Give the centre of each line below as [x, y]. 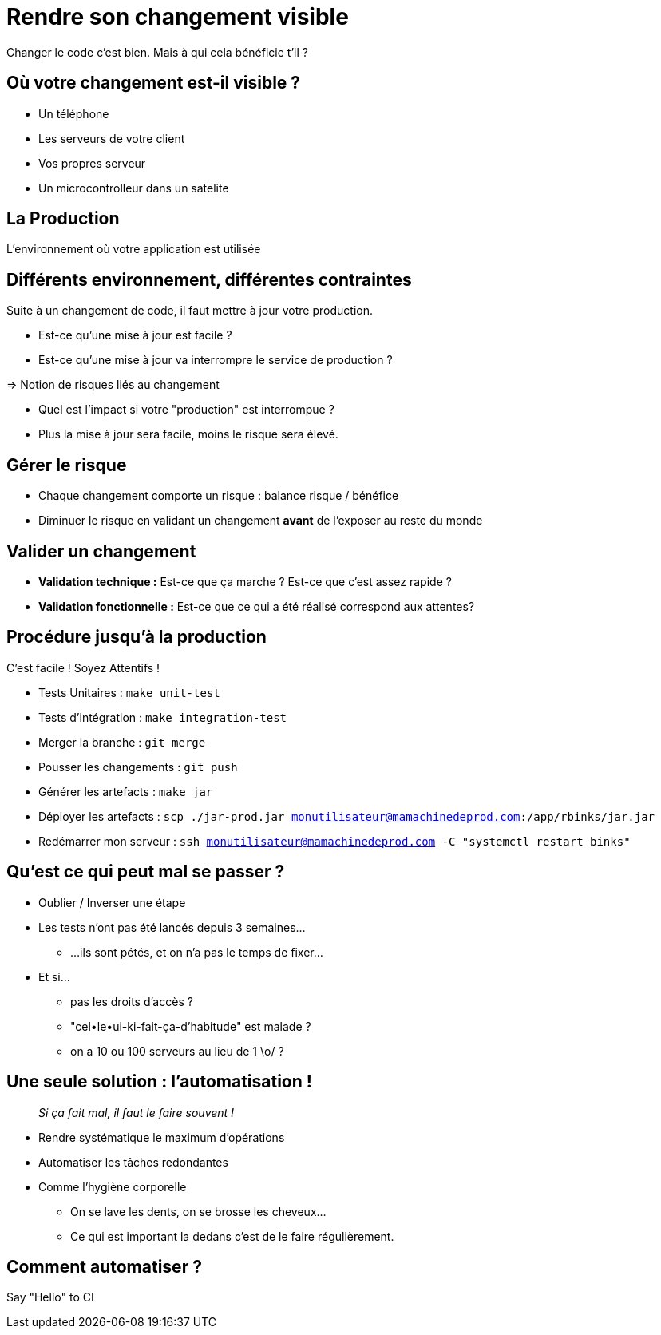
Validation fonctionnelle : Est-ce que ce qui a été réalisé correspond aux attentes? [257, 606]
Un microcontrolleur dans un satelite [134, 188]
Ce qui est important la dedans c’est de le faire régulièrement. [232, 1236]
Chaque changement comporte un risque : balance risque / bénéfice [219, 496]
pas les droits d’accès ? [132, 1001]
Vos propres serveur [92, 163]
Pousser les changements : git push [138, 767]
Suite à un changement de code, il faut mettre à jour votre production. [190, 311]
